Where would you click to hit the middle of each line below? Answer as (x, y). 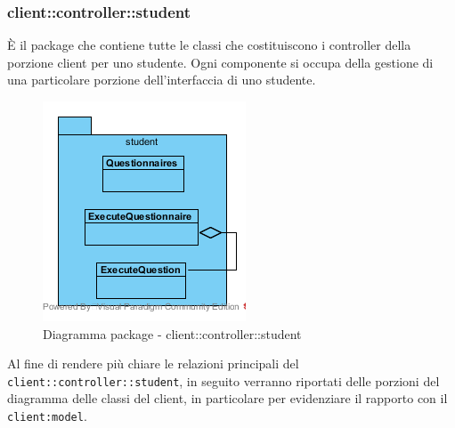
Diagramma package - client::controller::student (172, 333)
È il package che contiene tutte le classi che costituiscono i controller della (209, 45)
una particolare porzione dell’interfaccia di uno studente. (162, 80)
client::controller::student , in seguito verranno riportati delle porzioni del (223, 380)
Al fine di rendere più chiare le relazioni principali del (153, 363)
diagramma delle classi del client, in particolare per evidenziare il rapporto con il (227, 398)
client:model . (47, 416)
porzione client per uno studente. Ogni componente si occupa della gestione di (220, 62)
